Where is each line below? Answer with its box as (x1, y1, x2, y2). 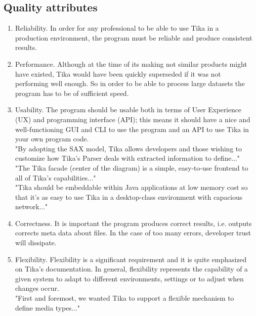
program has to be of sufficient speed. (15, 88, 129, 98)
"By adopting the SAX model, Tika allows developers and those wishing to (15, 143, 242, 153)
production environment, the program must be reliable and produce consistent (15, 32, 253, 43)
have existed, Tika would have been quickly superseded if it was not (15, 68, 221, 79)
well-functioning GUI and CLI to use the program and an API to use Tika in (15, 124, 249, 134)
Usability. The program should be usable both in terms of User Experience (15, 104, 242, 115)
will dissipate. (15, 237, 57, 248)
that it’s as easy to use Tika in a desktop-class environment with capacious (15, 191, 243, 202)
